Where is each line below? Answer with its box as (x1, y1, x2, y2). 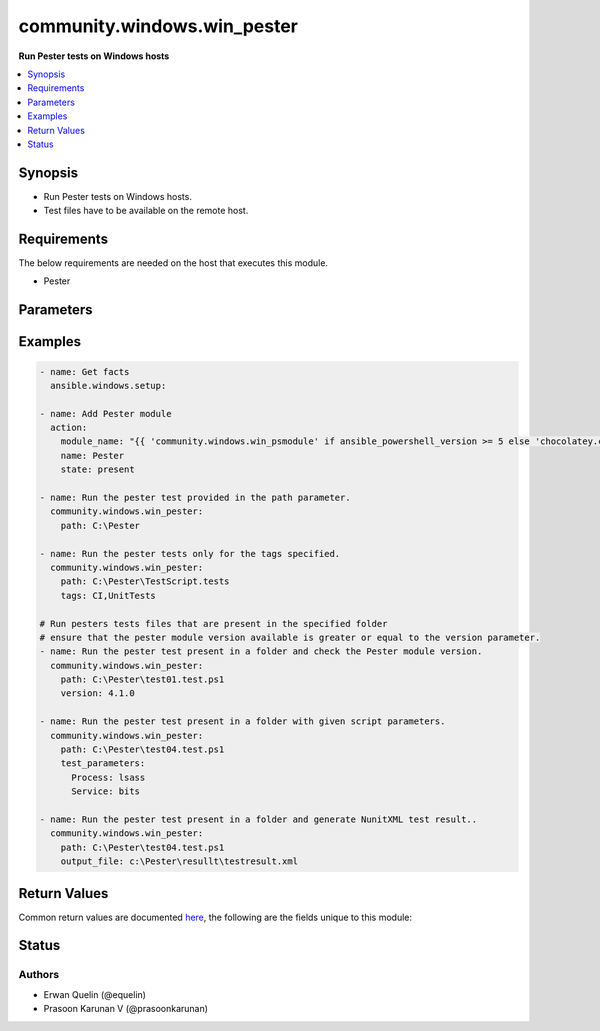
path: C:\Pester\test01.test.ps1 (60, 674, 225, 685)
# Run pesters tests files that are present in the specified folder (39, 618, 388, 629)
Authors (18, 968, 60, 982)
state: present (60, 464, 135, 475)
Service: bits (71, 786, 140, 797)
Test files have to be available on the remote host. (43, 205, 249, 217)
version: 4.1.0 (60, 688, 135, 699)
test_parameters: (60, 758, 146, 769)
